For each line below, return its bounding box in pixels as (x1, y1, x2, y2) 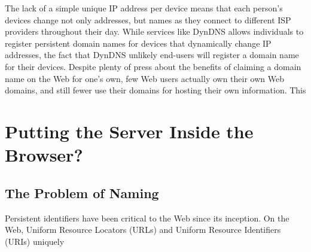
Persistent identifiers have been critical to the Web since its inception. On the (5, 211, 289, 224)
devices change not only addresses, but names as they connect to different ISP (5, 13, 291, 26)
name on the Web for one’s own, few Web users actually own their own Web (5, 72, 284, 84)
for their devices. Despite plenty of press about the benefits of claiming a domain (5, 60, 301, 72)
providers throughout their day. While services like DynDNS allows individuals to (5, 25, 304, 38)
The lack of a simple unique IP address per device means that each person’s (5, 2, 283, 14)
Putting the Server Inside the (5, 119, 254, 143)
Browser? (5, 142, 83, 167)
